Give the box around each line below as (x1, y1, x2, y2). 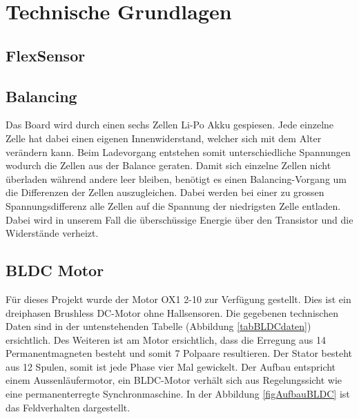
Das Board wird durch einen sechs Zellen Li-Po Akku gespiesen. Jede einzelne (6, 117, 334, 132)
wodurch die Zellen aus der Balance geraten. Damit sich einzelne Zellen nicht (6, 158, 331, 173)
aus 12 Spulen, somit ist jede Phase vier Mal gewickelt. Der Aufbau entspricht (6, 359, 336, 373)
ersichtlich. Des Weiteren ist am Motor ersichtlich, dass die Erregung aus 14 (6, 332, 326, 347)
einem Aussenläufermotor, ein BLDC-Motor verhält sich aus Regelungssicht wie (6, 373, 342, 387)
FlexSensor (6, 44, 86, 66)
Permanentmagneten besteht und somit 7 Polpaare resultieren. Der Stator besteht (6, 346, 353, 360)
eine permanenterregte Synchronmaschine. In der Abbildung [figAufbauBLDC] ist (6, 387, 350, 401)
